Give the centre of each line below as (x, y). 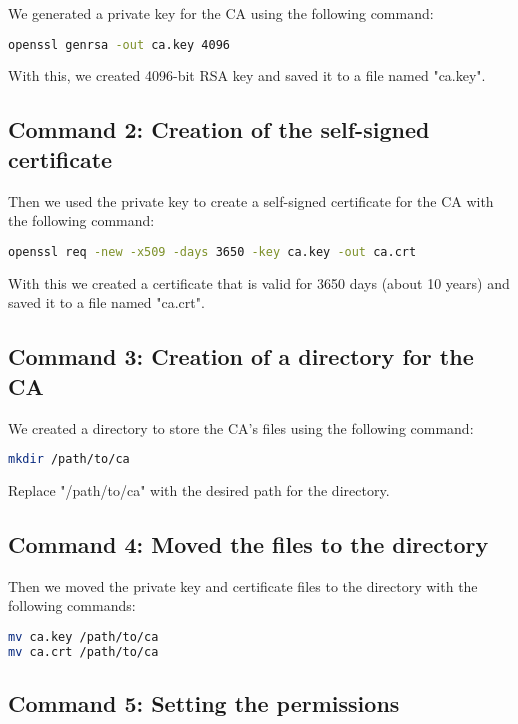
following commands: (72, 605)
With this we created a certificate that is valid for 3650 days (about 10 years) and (259, 282)
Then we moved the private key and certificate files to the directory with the (243, 585)
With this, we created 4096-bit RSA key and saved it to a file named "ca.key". (247, 75)
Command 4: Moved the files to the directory (248, 543)
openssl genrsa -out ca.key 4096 (119, 44)
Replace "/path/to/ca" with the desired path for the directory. (199, 489)
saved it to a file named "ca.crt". (106, 302)
